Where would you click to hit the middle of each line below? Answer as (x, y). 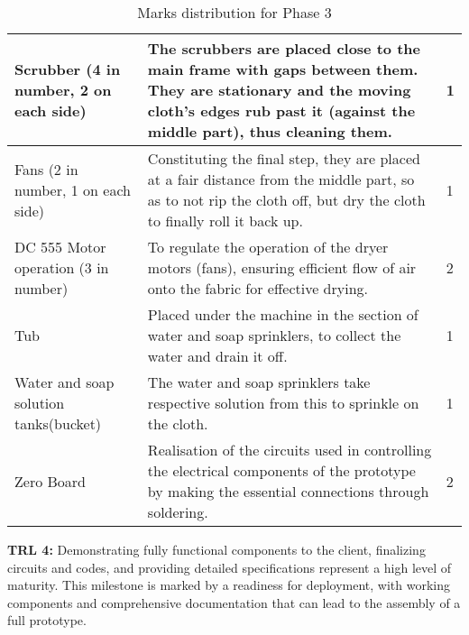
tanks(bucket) (58, 423)
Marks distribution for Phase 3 (234, 12)
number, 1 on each (73, 189)
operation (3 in (62, 267)
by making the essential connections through (288, 491)
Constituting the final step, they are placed (284, 158)
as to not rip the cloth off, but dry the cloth (286, 200)
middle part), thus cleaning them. (270, 131)
